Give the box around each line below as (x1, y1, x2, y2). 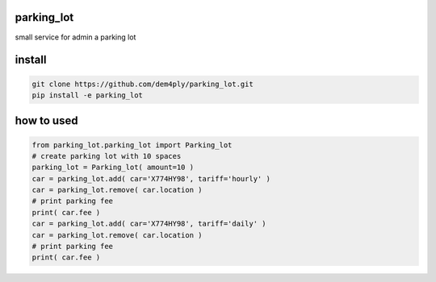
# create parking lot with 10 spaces (31, 151, 182, 160)
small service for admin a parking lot (15, 32, 136, 42)
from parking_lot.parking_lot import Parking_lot (31, 140, 233, 149)
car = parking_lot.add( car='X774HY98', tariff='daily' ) (31, 219, 266, 229)
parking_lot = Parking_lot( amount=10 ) (31, 163, 194, 172)
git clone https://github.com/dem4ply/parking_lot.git (31, 79, 254, 89)
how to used (15, 114, 78, 128)
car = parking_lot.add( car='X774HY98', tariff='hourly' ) (31, 174, 270, 183)
